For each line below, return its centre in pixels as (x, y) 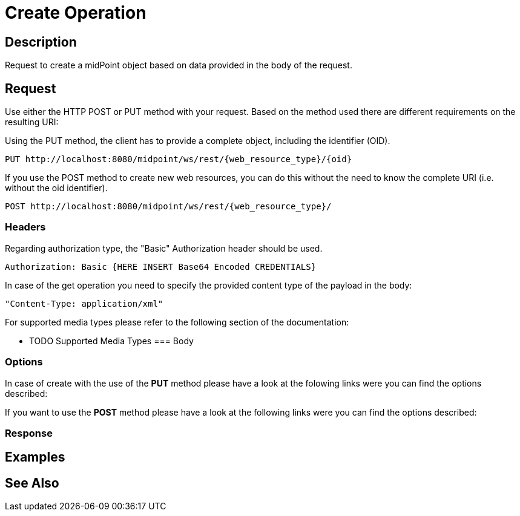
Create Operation (76, 13)
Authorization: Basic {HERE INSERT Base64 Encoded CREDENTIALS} (161, 266)
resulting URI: (32, 122)
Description (41, 42)
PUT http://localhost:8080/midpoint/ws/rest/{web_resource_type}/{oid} (179, 159)
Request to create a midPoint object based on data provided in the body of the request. (179, 65)
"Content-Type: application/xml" (84, 303)
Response (29, 433)
